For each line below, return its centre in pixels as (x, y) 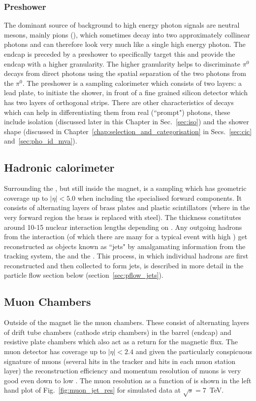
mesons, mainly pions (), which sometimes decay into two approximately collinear (127, 34)
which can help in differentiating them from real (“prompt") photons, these (117, 112)
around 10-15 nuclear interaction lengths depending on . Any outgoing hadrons (123, 227)
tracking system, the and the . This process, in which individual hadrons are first (126, 256)
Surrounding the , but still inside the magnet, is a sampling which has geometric (125, 188)
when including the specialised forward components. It (160, 198)
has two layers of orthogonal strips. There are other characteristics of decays (119, 102)
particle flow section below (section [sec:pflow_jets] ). (84, 275)
